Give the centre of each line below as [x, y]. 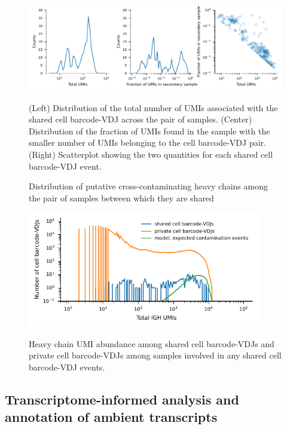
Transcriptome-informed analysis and [122, 399]
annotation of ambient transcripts [111, 417]
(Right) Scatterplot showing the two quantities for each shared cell [151, 154]
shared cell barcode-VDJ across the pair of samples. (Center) [141, 119]
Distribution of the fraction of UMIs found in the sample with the [149, 131]
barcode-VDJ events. [67, 367]
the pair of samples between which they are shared [121, 197]
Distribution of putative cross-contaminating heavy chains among [148, 186]
